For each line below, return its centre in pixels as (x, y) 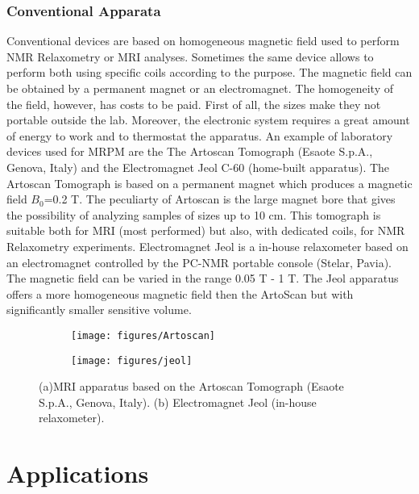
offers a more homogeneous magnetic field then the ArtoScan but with (180, 293)
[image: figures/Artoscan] (143, 335)
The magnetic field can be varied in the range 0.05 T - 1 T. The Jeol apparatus (203, 278)
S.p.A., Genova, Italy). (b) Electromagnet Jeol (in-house (178, 402)
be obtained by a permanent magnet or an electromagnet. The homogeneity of (200, 88)
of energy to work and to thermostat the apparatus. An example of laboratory (200, 135)
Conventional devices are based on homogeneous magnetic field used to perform (203, 41)
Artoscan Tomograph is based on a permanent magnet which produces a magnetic (209, 183)
